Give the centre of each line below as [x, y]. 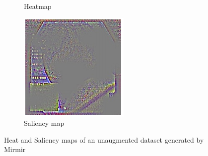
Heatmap [38, 6]
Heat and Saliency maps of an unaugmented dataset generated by [104, 139]
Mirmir [15, 149]
